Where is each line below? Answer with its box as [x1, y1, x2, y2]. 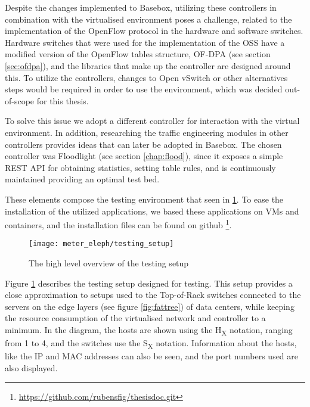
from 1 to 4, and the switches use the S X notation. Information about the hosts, [5, 337, 297, 350]
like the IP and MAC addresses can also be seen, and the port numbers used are [5, 350, 299, 362]
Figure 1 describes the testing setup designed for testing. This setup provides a [5, 276, 293, 289]
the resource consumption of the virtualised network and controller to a [5, 312, 266, 324]
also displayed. [5, 361, 58, 374]
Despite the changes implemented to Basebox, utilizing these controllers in [5, 1, 277, 13]
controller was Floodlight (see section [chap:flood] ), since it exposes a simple [5, 150, 283, 162]
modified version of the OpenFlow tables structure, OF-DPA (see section [5, 48, 271, 60]
